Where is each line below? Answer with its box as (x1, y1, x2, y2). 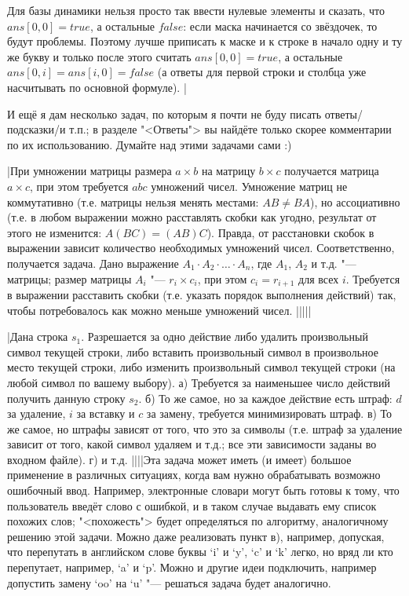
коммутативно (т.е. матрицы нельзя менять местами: (7, 193, 259, 210)
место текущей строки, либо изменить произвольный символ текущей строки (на (7, 359, 396, 375)
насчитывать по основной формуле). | (7, 79, 187, 95)
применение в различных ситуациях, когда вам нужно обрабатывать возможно (7, 466, 381, 483)
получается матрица (284, 163, 379, 179)
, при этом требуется (30, 177, 129, 194)
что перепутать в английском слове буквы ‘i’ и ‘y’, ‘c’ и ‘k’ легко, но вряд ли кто (7, 543, 393, 560)
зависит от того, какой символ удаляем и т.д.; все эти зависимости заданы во (7, 436, 377, 452)
